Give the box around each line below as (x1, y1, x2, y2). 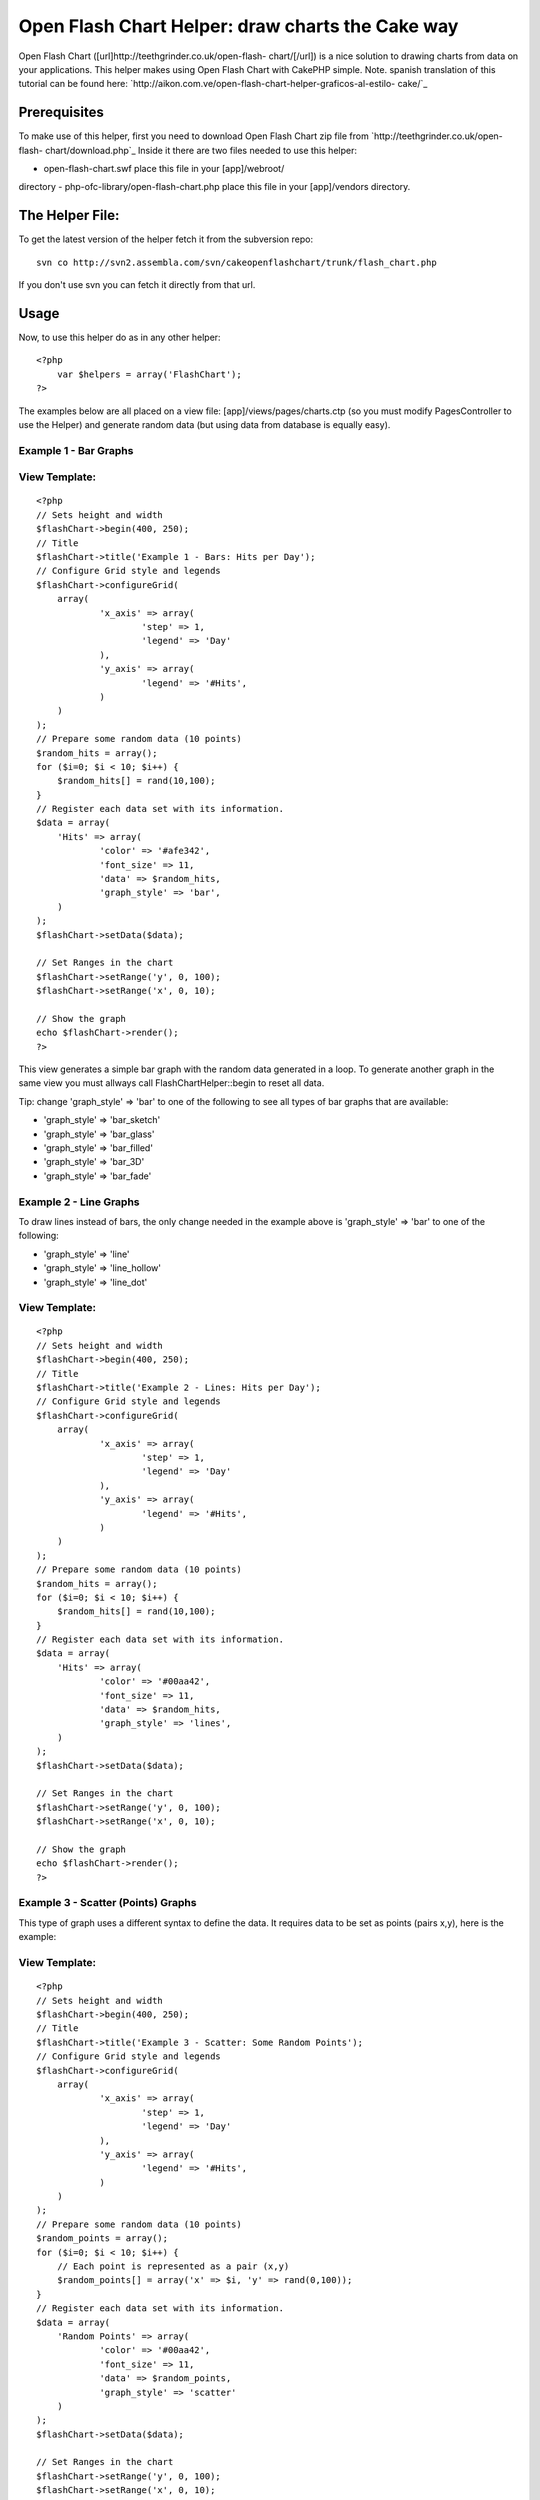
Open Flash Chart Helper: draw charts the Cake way (18, 15, 459, 37)
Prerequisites (18, 104, 104, 121)
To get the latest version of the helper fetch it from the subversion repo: (18, 233, 314, 245)
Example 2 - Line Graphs (18, 1195, 140, 1209)
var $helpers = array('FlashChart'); (56, 368, 242, 380)
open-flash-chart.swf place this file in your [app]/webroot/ (43, 163, 285, 175)
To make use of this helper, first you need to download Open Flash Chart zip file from (18, 130, 369, 142)
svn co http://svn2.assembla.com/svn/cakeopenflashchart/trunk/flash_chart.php (36, 256, 437, 268)
